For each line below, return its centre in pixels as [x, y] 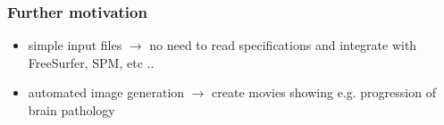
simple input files [75, 45]
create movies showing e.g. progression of [324, 92]
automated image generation [106, 92]
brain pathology [71, 110]
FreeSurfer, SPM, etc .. [91, 62]
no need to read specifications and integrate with [283, 45]
